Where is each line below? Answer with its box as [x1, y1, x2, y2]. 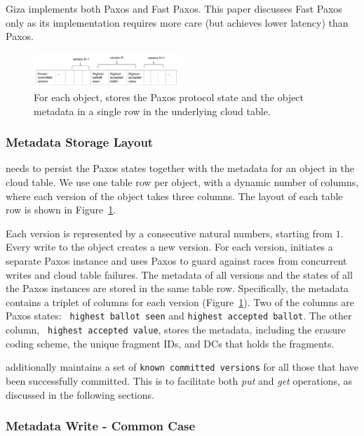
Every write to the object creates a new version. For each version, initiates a [6, 239, 333, 254]
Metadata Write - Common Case [6, 417, 196, 435]
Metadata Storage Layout [6, 133, 154, 151]
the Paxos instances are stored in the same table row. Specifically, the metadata [6, 281, 349, 296]
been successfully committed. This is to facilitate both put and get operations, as [6, 373, 352, 388]
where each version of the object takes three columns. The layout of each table [6, 188, 343, 203]
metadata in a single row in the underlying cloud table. [34, 103, 271, 118]
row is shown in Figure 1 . [6, 202, 116, 217]
